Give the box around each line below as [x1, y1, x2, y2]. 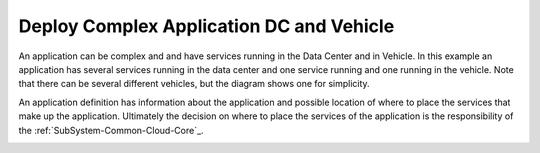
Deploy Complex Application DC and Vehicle [18, 15, 395, 37]
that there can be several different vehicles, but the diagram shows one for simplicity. [18, 78, 370, 90]
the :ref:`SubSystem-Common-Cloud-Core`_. [18, 124, 204, 136]
